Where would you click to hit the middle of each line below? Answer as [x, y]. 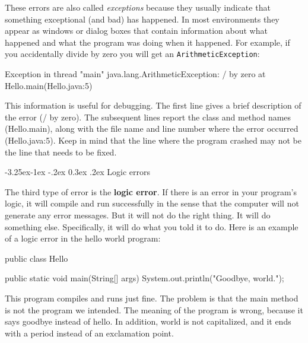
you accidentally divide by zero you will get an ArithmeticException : [132, 54]
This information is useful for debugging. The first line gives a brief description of [153, 105]
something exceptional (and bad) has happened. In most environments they [142, 19]
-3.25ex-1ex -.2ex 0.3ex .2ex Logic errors [77, 172]
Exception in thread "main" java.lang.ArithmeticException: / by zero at [135, 74]
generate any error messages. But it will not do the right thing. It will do [138, 215]
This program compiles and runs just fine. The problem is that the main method [152, 298]
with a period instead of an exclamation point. [89, 333]
